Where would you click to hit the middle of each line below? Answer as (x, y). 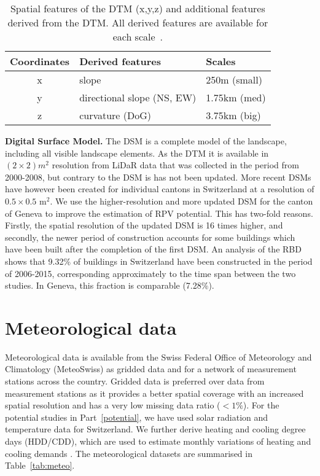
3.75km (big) (233, 115)
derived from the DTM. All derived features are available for (138, 22)
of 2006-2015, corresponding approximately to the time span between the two (150, 273)
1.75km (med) (236, 97)
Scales (221, 61)
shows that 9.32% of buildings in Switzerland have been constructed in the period (159, 261)
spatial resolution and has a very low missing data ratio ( (113, 405)
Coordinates (40, 61)
